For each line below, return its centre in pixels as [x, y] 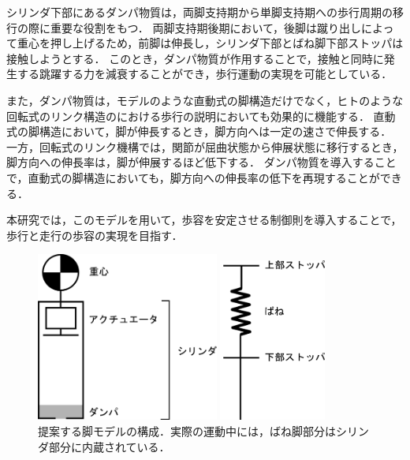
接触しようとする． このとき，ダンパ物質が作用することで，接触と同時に [195, 58]
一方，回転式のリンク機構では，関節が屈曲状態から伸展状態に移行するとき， [205, 146]
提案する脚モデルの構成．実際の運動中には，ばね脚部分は [187, 431]
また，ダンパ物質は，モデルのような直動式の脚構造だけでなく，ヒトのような [205, 100]
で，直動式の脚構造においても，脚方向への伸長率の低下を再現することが [193, 177]
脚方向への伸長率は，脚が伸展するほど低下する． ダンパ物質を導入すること [201, 162]
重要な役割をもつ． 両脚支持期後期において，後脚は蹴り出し [206, 27]
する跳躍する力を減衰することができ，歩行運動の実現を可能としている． [205, 74]
